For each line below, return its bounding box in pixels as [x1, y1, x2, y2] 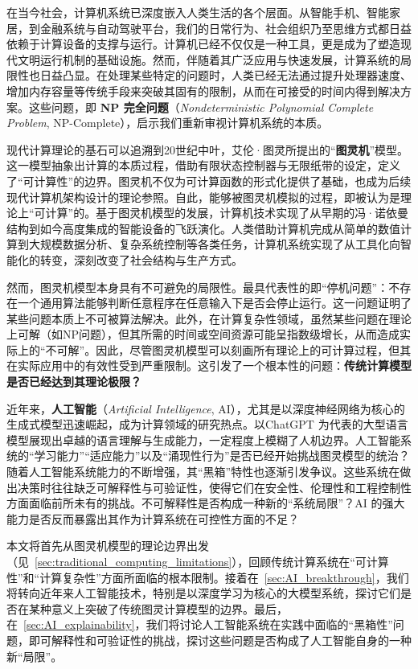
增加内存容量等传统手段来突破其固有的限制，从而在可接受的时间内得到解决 [6, 82, 400, 99]
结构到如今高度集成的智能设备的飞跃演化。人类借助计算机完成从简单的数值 [6, 220, 400, 236]
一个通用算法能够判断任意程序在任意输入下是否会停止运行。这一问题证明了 [17, 294, 412, 311]
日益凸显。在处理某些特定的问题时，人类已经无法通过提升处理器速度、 [39, 67, 412, 84]
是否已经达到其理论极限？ [6, 373, 141, 390]
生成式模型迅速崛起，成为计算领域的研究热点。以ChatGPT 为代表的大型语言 [6, 416, 408, 433]
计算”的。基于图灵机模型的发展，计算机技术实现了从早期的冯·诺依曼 [45, 204, 409, 221]
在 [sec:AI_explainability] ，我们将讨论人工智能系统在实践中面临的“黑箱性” [6, 616, 393, 633]
